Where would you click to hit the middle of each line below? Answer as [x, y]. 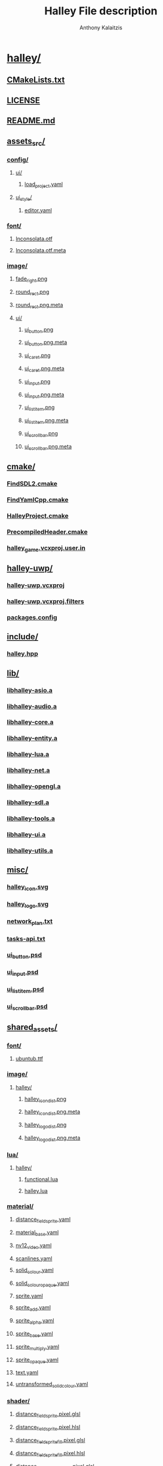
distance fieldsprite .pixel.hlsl [48, 1428]
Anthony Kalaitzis [101, 28]
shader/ [19, 1401]
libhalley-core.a [30, 722]
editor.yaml [38, 210]
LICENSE [24, 100]
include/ [22, 637]
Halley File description [101, 11]
